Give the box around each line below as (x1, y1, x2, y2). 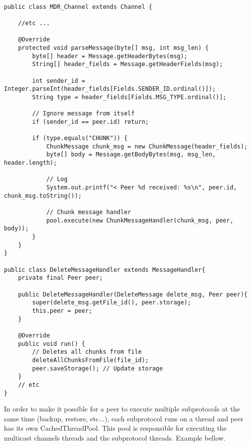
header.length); (4, 159, 57, 167)
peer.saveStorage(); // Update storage (32, 365, 163, 372)
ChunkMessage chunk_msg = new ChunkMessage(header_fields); (46, 143, 248, 150)
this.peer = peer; (32, 307, 92, 314)
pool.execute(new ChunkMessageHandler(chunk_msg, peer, (46, 217, 234, 224)
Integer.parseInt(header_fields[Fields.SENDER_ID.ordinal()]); (4, 85, 216, 93)
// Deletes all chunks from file (32, 348, 142, 356)
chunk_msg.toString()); (4, 192, 82, 199)
